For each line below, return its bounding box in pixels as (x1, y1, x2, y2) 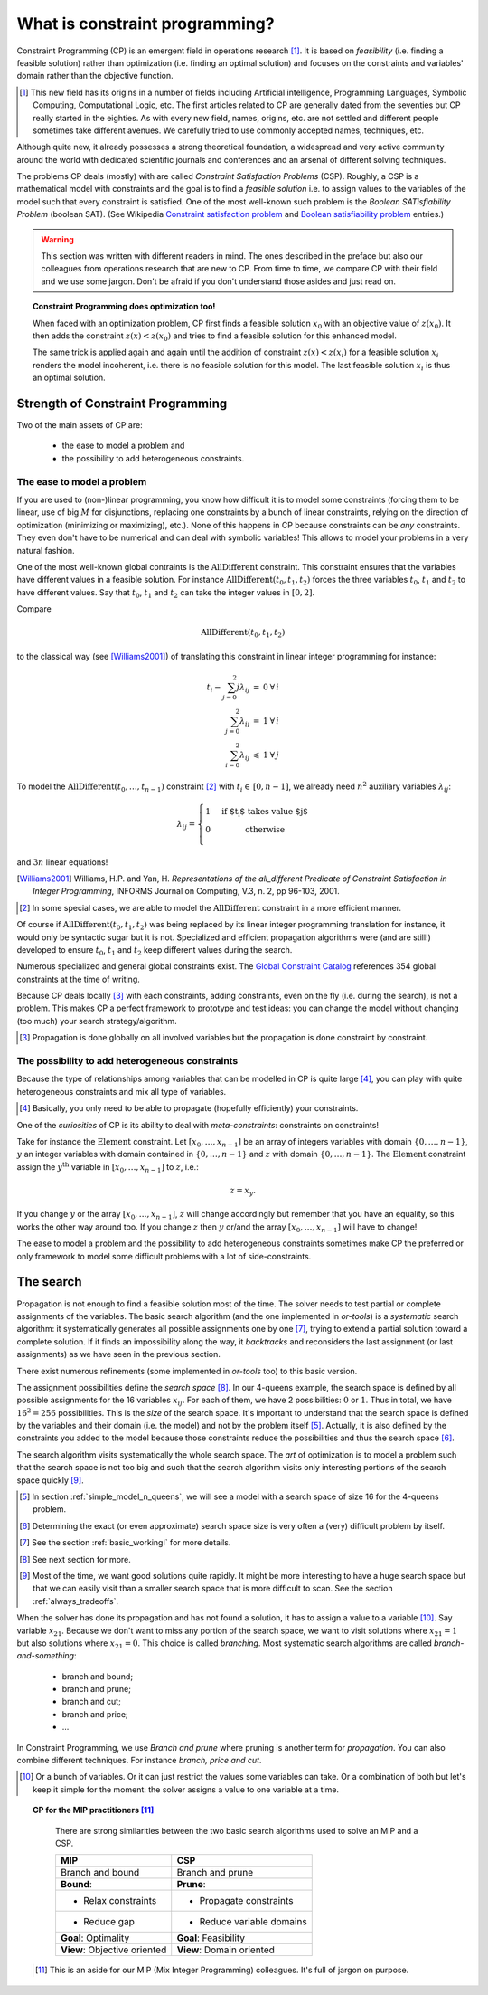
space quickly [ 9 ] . (16, 1475, 85, 1486)
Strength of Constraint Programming (16, 395, 228, 411)
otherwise (244, 824, 285, 834)
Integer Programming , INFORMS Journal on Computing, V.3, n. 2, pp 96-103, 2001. (33, 886, 341, 897)
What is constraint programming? (16, 14, 275, 33)
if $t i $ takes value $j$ (221, 806, 309, 819)
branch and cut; (61, 1696, 121, 1707)
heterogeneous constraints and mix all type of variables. (16, 1086, 227, 1097)
